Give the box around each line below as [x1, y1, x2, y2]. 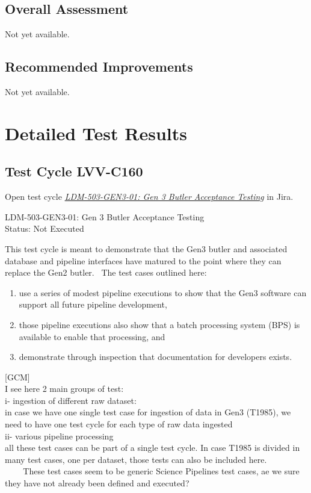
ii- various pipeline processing [5, 429, 114, 442]
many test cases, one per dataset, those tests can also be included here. [5, 453, 267, 465]
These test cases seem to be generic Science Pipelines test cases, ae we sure [23, 465, 300, 477]
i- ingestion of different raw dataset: [5, 394, 137, 406]
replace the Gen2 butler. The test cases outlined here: [5, 266, 207, 279]
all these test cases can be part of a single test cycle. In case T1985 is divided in [5, 441, 300, 454]
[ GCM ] [5, 370, 30, 383]
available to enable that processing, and [19, 330, 165, 343]
